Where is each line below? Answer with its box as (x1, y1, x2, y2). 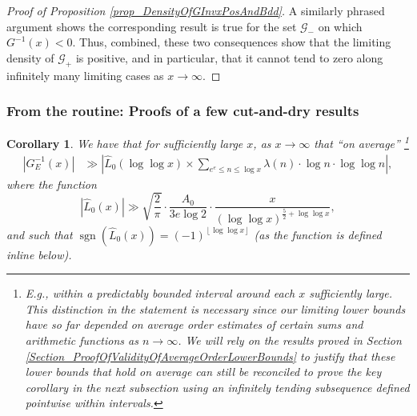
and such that (6, 226, 73, 242)
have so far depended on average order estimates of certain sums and (25, 316, 363, 333)
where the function (6, 175, 97, 192)
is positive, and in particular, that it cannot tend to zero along (75, 49, 383, 66)
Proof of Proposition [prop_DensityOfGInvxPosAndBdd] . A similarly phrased (6, 2, 385, 18)
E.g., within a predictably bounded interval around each (25, 285, 295, 302)
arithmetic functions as (25, 332, 138, 349)
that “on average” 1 (314, 133, 409, 152)
